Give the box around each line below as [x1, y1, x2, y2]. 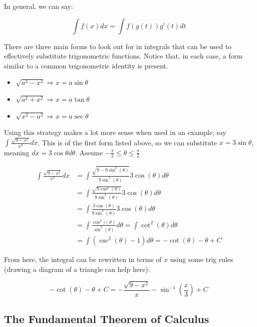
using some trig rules [170, 254, 233, 264]
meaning [4, 147, 30, 157]
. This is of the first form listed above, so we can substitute [38, 137, 217, 147]
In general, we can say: [4, 1, 73, 11]
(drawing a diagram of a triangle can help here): [4, 263, 150, 274]
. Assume [75, 147, 103, 157]
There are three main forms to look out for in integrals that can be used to [4, 41, 232, 51]
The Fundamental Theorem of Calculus [4, 311, 209, 326]
